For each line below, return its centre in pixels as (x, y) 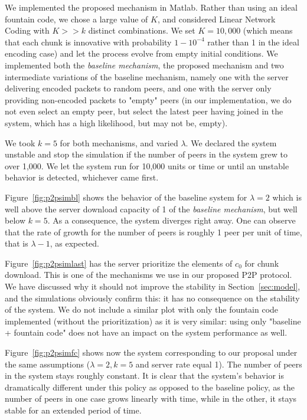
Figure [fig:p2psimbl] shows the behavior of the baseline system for (126, 197)
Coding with (27, 30)
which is (287, 197)
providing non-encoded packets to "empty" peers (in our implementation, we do (148, 99)
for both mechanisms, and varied (119, 142)
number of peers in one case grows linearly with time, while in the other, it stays (151, 398)
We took (20, 142)
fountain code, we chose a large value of (76, 19)
